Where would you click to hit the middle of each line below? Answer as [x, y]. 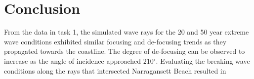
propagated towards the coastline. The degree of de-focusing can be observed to [125, 51]
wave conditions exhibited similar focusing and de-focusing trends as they [115, 41]
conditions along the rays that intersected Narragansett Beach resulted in [115, 70]
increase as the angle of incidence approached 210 [79, 60]
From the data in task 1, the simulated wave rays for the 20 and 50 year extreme [127, 32]
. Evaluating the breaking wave [203, 60]
